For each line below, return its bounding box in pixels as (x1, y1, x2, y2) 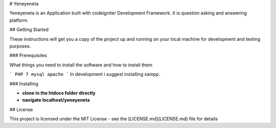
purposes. (9, 43, 31, 49)
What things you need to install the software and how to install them (9, 62, 153, 68)
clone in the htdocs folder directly (22, 90, 96, 96)
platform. (9, 17, 29, 23)
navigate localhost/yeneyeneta (22, 97, 90, 103)
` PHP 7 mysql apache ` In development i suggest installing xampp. (9, 71, 160, 78)
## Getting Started (9, 27, 49, 33)
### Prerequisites (9, 53, 47, 59)
